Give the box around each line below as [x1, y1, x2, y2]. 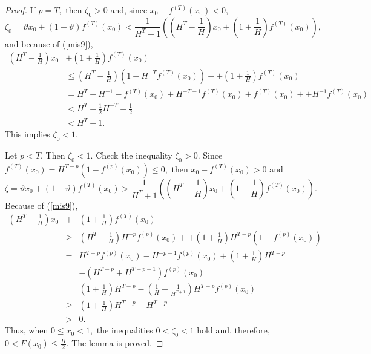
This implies [5, 128, 50, 140]
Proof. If [5, 4, 36, 16]
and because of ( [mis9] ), [5, 37, 93, 50]
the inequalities [96, 324, 153, 336]
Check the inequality [96, 149, 172, 162]
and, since [110, 4, 148, 16]
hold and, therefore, [197, 324, 270, 336]
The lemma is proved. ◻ [71, 336, 163, 349]
